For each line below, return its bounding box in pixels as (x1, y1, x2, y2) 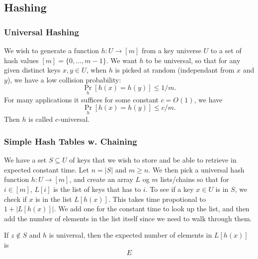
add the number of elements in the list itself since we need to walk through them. (4, 213, 252, 223)
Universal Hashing (4, 25, 79, 38)
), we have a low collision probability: (7, 74, 121, 85)
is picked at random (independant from (115, 65, 235, 75)
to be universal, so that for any (146, 55, 241, 65)
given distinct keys (4, 65, 61, 75)
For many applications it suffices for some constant (4, 94, 159, 104)
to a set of (210, 45, 242, 55)
